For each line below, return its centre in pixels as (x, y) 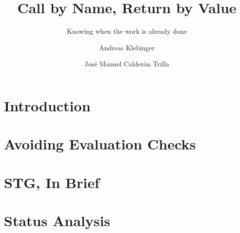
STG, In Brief (52, 182)
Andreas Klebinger (127, 47)
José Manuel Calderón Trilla (127, 64)
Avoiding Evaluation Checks (100, 144)
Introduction (47, 105)
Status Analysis (57, 221)
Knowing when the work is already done (127, 31)
